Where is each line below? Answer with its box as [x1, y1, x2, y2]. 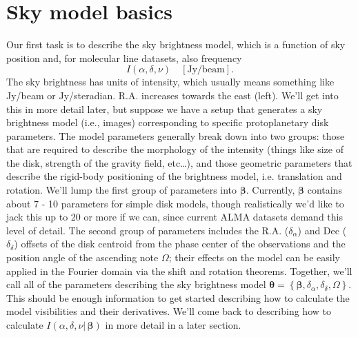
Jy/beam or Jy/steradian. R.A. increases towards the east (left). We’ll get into [6, 88, 339, 102]
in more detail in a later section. [105, 318, 241, 331]
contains [307, 183, 342, 197]
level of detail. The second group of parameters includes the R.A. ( [6, 223, 289, 237]
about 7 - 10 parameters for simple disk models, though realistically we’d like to [6, 196, 344, 210]
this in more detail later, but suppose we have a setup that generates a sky [6, 101, 323, 116]
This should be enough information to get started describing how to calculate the [6, 290, 350, 305]
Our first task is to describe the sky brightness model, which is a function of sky [6, 37, 346, 52]
